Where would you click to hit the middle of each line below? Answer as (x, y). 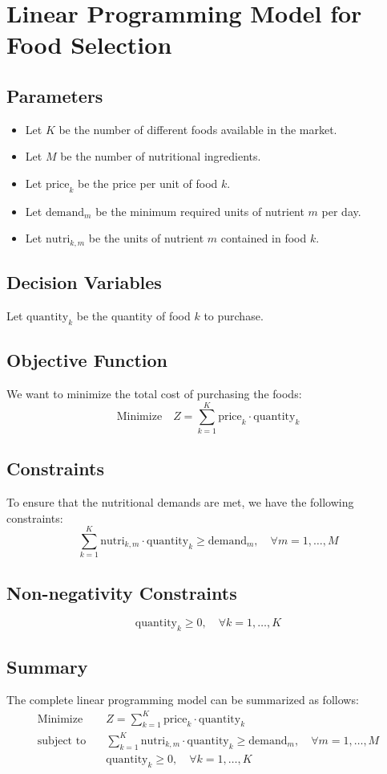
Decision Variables (84, 282)
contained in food (264, 238)
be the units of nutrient (146, 238)
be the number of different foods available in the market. (198, 129)
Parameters (55, 95)
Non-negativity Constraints (122, 592)
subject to (62, 741)
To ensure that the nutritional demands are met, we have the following (180, 501)
